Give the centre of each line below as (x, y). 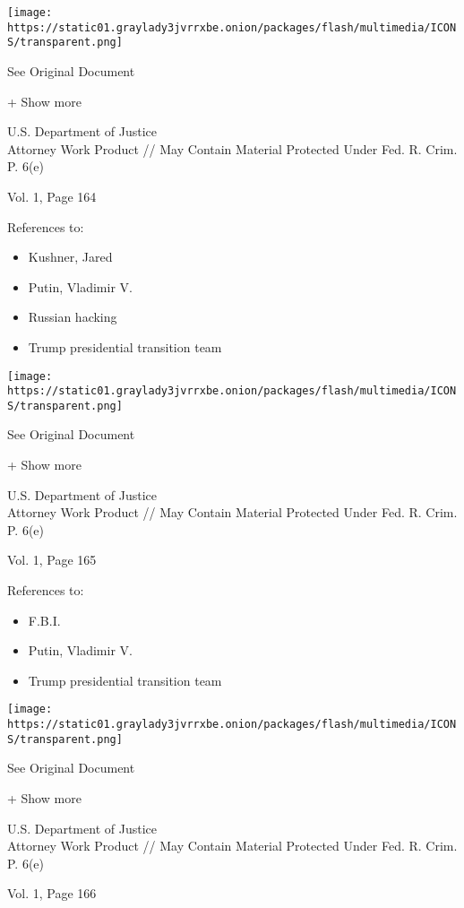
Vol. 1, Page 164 (52, 196)
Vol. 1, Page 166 (52, 893)
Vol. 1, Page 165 (52, 560)
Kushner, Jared (70, 257)
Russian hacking (73, 317)
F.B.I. (44, 620)
